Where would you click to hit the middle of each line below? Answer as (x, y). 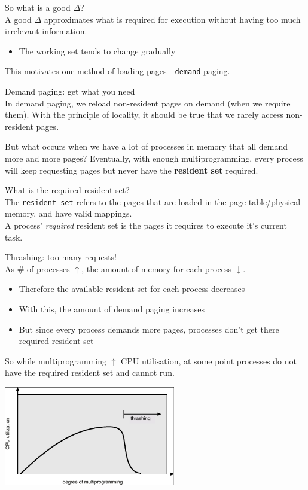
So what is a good (38, 7)
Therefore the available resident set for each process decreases (132, 289)
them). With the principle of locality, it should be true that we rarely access (144, 115)
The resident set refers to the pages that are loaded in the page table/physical (153, 201)
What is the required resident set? (67, 190)
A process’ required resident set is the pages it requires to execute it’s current (146, 225)
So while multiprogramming (56, 360)
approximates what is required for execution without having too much (172, 19)
